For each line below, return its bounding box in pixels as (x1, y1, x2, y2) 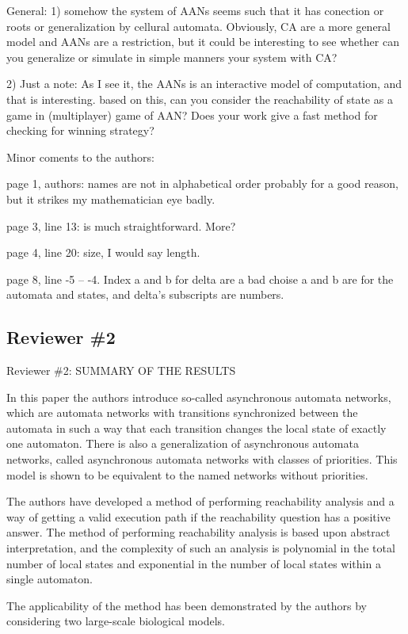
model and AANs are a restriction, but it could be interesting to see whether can (6, 33, 399, 50)
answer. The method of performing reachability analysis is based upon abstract (6, 524, 391, 540)
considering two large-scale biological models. (6, 613, 226, 629)
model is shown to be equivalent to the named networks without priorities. (6, 466, 368, 483)
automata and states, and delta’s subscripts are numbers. (6, 286, 284, 303)
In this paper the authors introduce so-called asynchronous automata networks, (6, 388, 391, 405)
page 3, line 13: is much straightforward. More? (6, 217, 236, 234)
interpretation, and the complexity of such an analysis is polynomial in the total (6, 540, 395, 556)
